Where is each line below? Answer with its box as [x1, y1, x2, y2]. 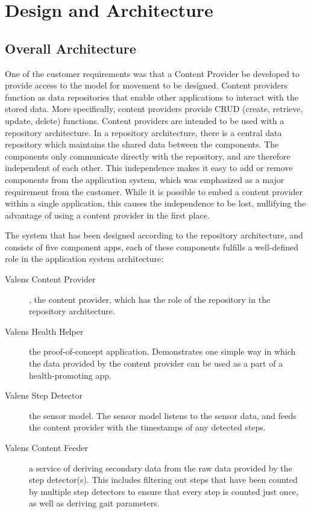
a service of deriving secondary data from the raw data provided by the [29, 461, 292, 474]
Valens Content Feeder [5, 441, 88, 454]
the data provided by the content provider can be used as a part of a [29, 357, 283, 370]
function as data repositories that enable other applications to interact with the [5, 90, 298, 103]
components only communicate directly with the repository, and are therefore [5, 149, 291, 162]
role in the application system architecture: [5, 252, 164, 265]
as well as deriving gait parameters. [29, 497, 160, 509]
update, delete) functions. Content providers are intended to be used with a [5, 114, 284, 126]
